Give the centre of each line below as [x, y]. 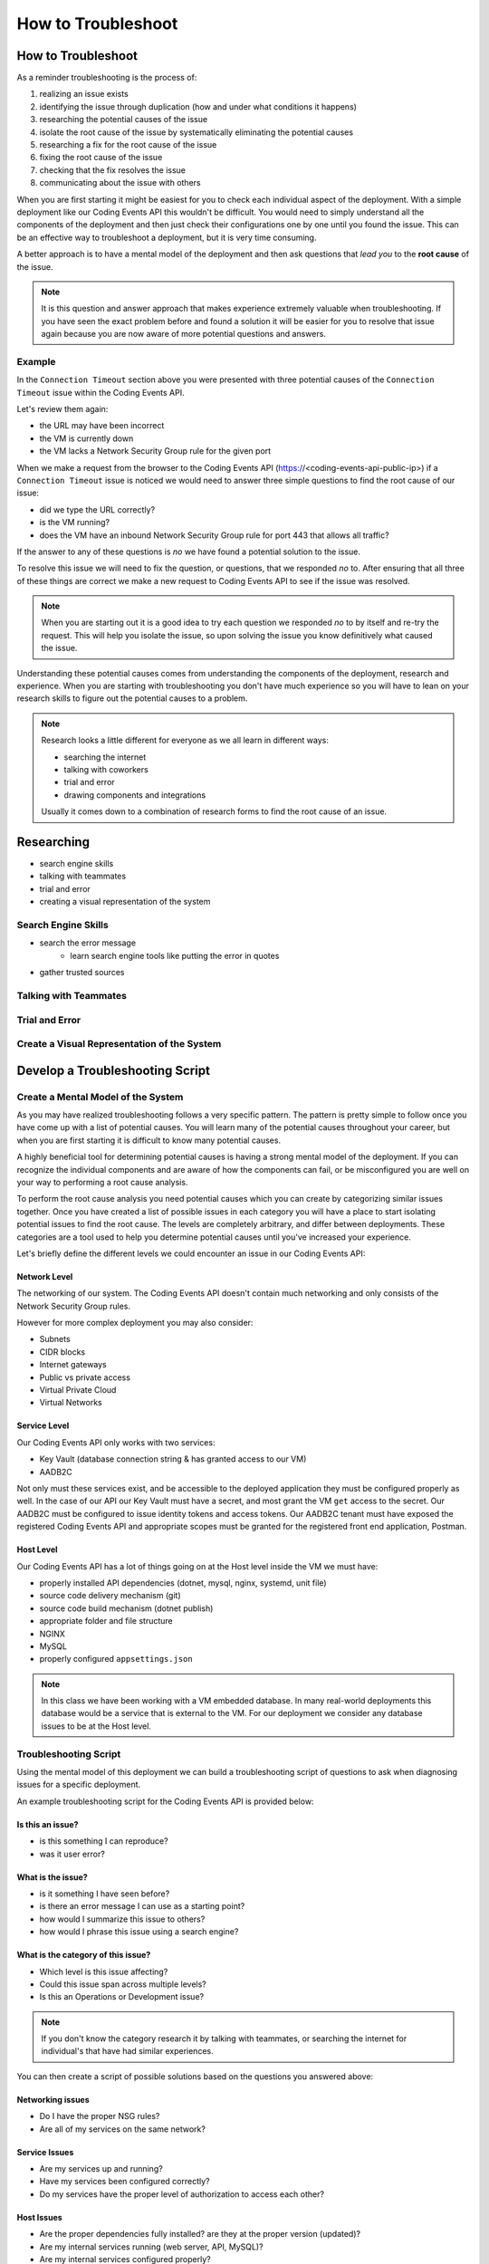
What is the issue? [52, 1877]
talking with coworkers [106, 769]
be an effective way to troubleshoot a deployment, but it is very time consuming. [167, 237]
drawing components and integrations [135, 795]
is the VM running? [75, 523]
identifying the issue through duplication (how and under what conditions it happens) [198, 106]
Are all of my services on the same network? [122, 2129]
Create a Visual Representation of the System [119, 1044]
